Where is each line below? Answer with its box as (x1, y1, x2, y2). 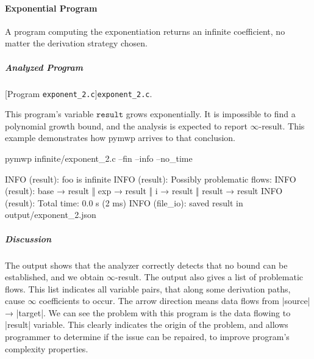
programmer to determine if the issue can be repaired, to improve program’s (5, 330, 290, 343)
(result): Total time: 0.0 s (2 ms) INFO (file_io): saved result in (5, 196, 243, 209)
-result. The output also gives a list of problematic (115, 270, 303, 283)
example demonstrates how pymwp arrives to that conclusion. (5, 131, 236, 144)
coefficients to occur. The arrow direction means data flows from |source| (39, 294, 310, 307)
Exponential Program (5, 1, 98, 14)
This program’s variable (5, 107, 94, 120)
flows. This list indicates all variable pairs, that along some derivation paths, (5, 282, 291, 295)
